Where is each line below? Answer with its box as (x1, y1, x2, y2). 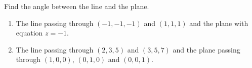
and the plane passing (173, 44, 240, 54)
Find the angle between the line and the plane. (4, 1, 149, 11)
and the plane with (189, 17, 248, 28)
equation (16, 27, 43, 38)
